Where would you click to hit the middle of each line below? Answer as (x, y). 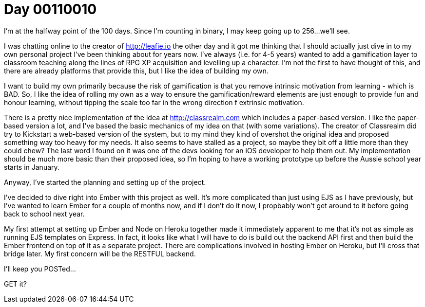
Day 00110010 (50, 9)
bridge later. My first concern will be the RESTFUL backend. (100, 253)
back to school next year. (44, 214)
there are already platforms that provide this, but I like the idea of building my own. (136, 71)
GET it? (15, 284)
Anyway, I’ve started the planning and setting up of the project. (105, 182)
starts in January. (32, 167)
